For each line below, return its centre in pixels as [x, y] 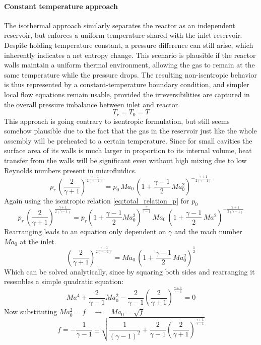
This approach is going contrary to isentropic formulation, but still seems [117, 121]
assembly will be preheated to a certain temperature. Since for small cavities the [128, 140]
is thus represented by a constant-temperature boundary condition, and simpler [127, 84]
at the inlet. [38, 241]
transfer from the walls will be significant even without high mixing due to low [125, 160]
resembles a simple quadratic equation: [64, 281]
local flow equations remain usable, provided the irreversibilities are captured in [127, 94]
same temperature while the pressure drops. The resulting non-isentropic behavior [131, 74]
